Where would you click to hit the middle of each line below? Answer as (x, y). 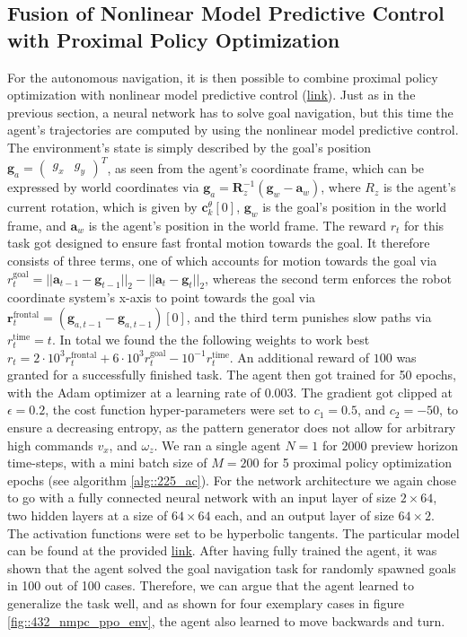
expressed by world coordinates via (103, 187)
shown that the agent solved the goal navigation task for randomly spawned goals (232, 567)
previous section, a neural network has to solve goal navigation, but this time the (230, 112)
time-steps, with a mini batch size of (107, 462)
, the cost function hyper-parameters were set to (177, 410)
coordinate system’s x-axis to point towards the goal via (162, 297)
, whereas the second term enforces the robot (328, 278)
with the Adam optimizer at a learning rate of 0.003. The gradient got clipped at (230, 392)
